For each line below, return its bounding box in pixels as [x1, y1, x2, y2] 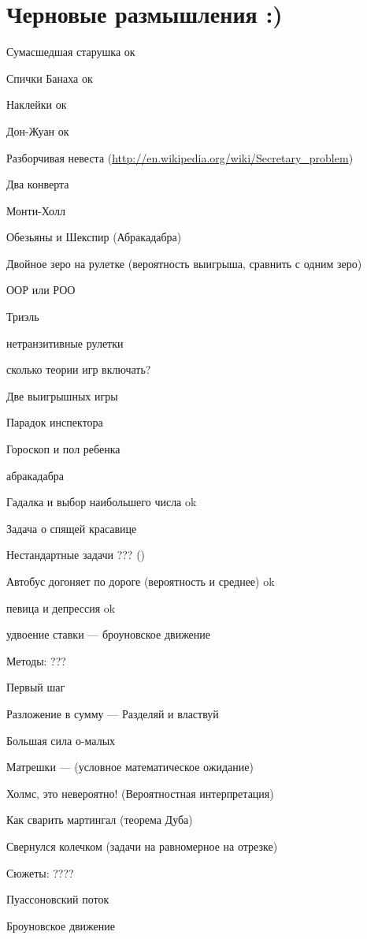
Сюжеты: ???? [6, 864, 74, 881]
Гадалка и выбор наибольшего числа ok [6, 494, 197, 510]
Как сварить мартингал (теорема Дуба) [6, 811, 193, 828]
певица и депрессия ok [6, 599, 116, 616]
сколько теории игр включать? [6, 361, 151, 378]
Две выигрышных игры [6, 387, 118, 404]
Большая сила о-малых [6, 732, 116, 748]
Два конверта [6, 176, 69, 192]
